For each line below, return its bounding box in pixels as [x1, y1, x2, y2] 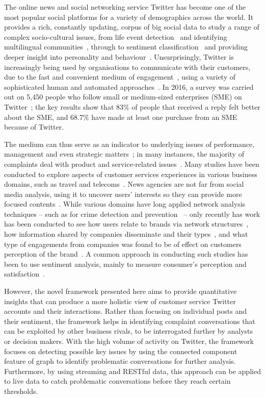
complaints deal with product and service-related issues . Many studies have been [4, 158, 259, 169]
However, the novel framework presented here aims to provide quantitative [4, 286, 237, 296]
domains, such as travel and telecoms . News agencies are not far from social [4, 179, 244, 189]
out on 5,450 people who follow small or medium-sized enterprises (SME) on [4, 91, 242, 102]
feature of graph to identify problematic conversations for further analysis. [4, 356, 236, 366]
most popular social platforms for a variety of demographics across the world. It [4, 11, 254, 22]
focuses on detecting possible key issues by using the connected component [4, 345, 237, 356]
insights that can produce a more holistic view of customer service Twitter [4, 295, 236, 306]
